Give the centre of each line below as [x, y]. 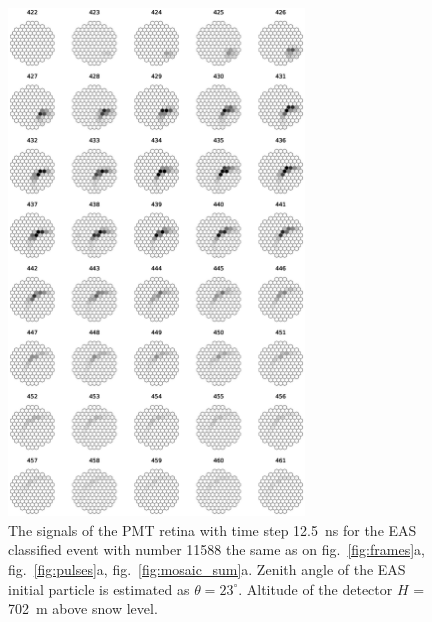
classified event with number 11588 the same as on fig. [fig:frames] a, [216, 549]
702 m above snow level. [83, 608]
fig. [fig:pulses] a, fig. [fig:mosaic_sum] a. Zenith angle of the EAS [207, 569]
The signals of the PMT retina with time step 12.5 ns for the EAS [212, 529]
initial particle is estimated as [99, 588]
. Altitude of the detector [315, 588]
